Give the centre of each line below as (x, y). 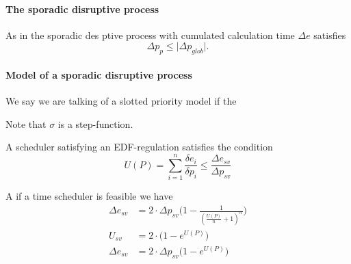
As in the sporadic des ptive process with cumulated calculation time (150, 35)
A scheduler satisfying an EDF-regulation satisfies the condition (139, 147)
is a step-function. (95, 123)
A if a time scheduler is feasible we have (89, 195)
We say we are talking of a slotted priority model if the (121, 100)
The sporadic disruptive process (82, 9)
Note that (26, 123)
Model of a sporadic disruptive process (99, 74)
